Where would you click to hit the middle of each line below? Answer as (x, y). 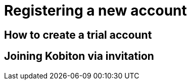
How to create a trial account (78, 35)
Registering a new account (96, 11)
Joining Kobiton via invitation (79, 56)
